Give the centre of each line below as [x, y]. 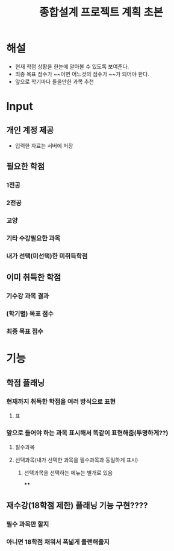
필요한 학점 [26, 167]
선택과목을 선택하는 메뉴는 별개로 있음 [68, 473]
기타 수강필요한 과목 [33, 238]
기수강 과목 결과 [28, 296]
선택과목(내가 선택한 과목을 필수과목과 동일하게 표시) [76, 460]
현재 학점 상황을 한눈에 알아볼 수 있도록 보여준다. [72, 66]
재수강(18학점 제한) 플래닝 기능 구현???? [77, 505]
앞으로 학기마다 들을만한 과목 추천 [54, 81]
